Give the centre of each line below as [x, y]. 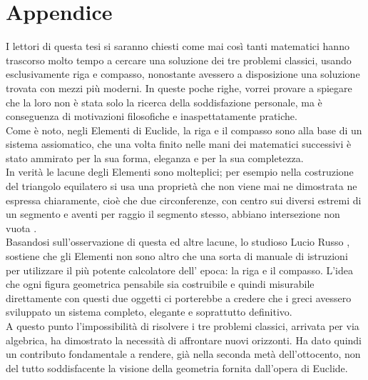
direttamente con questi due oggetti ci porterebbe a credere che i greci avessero [179, 297]
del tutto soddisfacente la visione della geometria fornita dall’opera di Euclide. [177, 367]
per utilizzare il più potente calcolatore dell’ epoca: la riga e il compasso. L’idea [179, 270]
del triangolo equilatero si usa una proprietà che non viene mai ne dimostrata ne [182, 186]
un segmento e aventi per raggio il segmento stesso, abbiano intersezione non [173, 214]
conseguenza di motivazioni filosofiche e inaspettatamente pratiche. [152, 116]
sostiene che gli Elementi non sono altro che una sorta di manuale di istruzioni [177, 256]
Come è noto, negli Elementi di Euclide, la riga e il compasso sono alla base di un [184, 130]
